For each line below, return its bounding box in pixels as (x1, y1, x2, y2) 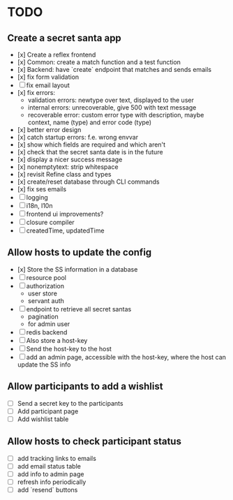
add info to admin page (17, 469, 84, 478)
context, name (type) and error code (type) (27, 118, 152, 126)
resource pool (26, 273, 66, 281)
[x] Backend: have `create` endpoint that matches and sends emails (17, 66, 211, 73)
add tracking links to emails (17, 454, 96, 462)
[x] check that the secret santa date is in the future (17, 148, 163, 156)
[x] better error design (17, 126, 82, 133)
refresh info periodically (17, 478, 87, 486)
